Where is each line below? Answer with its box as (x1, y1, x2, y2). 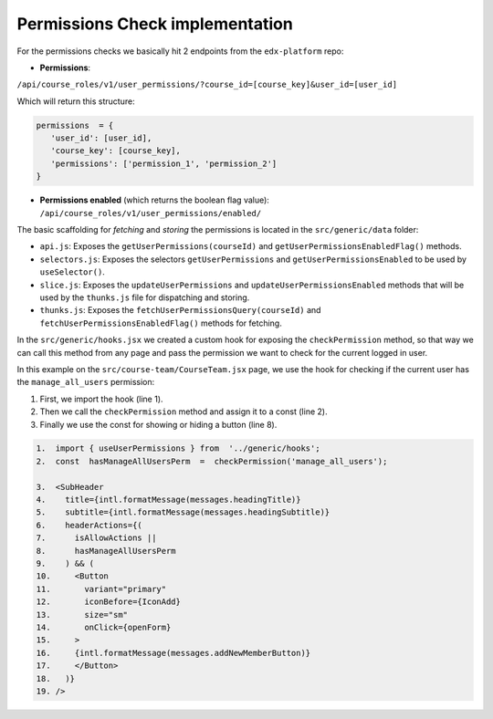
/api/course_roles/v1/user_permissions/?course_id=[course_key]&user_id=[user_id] (16, 79, 397, 90)
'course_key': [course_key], (50, 146, 182, 156)
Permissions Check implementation (16, 14, 294, 34)
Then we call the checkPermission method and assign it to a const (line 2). (39, 406, 328, 417)
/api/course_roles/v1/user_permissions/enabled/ (39, 208, 262, 218)
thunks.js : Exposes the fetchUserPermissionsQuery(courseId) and (39, 305, 321, 316)
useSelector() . (39, 266, 105, 277)
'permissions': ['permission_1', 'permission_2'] (50, 158, 278, 169)
